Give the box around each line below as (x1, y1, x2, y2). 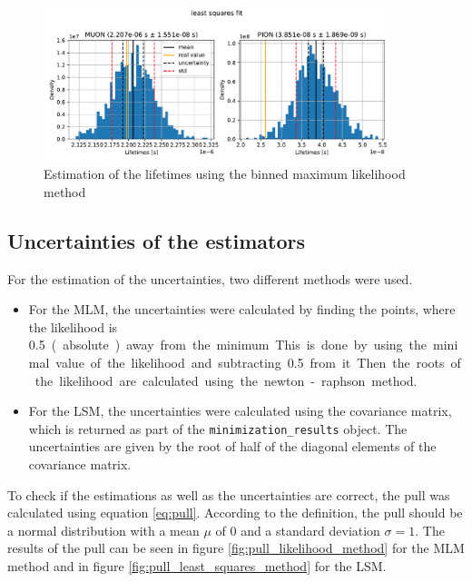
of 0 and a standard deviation (215, 520, 380, 539)
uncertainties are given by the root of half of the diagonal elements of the (28, 437, 437, 456)
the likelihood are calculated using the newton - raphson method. (34, 370, 418, 390)
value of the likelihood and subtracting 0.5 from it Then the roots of (55, 352, 461, 371)
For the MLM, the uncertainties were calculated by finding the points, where (28, 300, 456, 319)
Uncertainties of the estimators (7, 226, 305, 254)
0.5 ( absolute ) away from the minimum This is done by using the (28, 335, 428, 354)
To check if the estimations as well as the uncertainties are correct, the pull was (7, 485, 450, 504)
